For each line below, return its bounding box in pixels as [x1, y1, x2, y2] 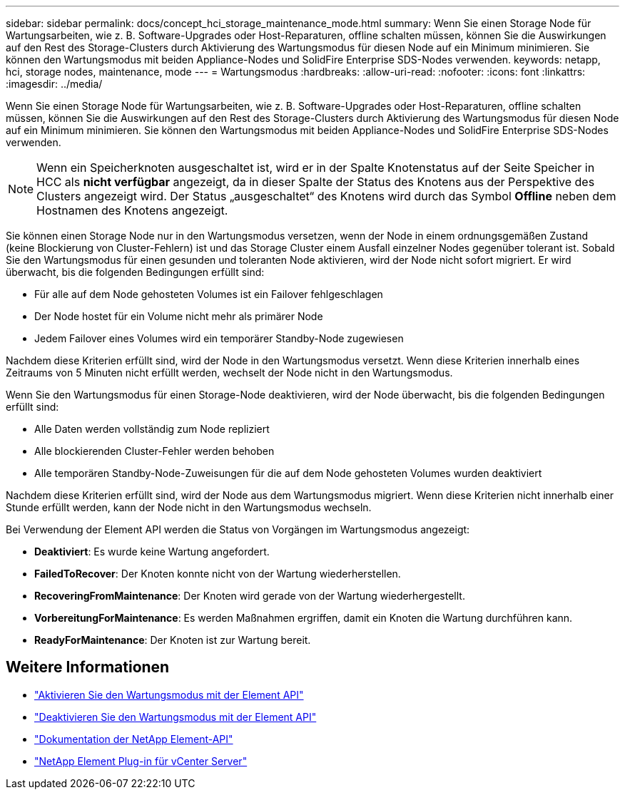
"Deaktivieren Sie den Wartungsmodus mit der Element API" [34, 710, 317, 723]
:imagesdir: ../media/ [6, 78, 103, 90]
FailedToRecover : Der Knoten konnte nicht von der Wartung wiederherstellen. [34, 568, 401, 580]
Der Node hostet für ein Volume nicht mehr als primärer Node [34, 310, 323, 322]
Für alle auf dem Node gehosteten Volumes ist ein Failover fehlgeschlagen [34, 288, 383, 300]
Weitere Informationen [6, 658, 170, 677]
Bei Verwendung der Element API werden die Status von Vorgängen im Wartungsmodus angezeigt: [6, 523, 470, 535]
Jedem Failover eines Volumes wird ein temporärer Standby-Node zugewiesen [34, 332, 404, 344]
